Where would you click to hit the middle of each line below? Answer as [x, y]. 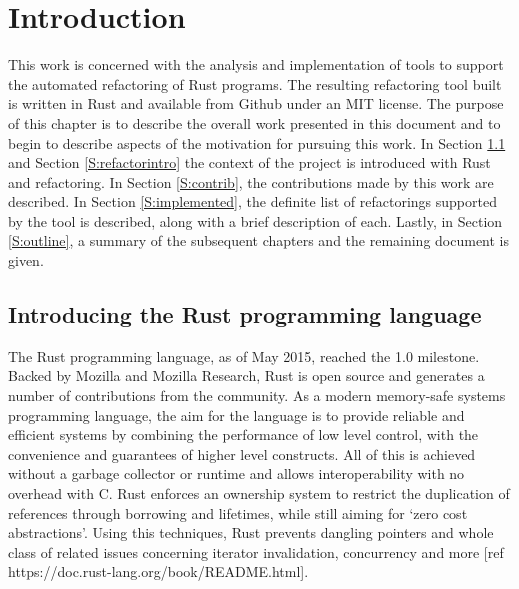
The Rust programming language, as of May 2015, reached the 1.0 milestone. [244, 355]
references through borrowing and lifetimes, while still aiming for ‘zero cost [238, 512]
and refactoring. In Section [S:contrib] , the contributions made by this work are [251, 181]
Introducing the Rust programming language [245, 314]
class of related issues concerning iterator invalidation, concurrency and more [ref [256, 551]
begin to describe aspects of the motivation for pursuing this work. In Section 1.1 [257, 142]
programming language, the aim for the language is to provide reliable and [236, 414]
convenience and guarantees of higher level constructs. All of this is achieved [242, 453]
